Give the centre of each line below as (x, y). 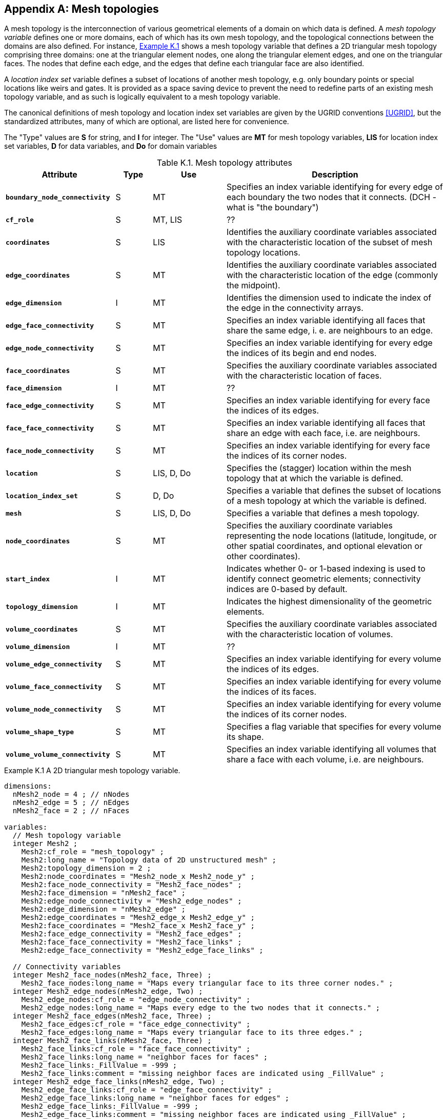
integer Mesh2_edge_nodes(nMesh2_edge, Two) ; (108, 992)
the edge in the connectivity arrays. (295, 308)
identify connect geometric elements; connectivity (323, 579)
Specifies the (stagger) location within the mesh (319, 468)
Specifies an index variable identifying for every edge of (334, 187)
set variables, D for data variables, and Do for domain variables (111, 146)
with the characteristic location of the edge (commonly (332, 275)
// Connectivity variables (67, 967)
